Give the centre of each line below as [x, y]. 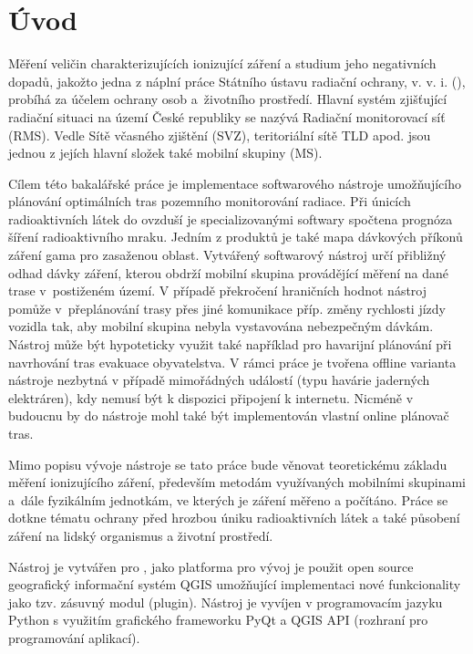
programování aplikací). [74, 637]
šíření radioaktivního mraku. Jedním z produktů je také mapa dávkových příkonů [236, 237]
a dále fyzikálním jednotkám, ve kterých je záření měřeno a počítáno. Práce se [228, 499]
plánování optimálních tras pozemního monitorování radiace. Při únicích [210, 201]
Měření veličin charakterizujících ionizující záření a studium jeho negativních [222, 63]
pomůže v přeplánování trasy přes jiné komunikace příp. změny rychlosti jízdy [227, 308]
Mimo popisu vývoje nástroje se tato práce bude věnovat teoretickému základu [228, 464]
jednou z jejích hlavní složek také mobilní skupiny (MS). [165, 153]
